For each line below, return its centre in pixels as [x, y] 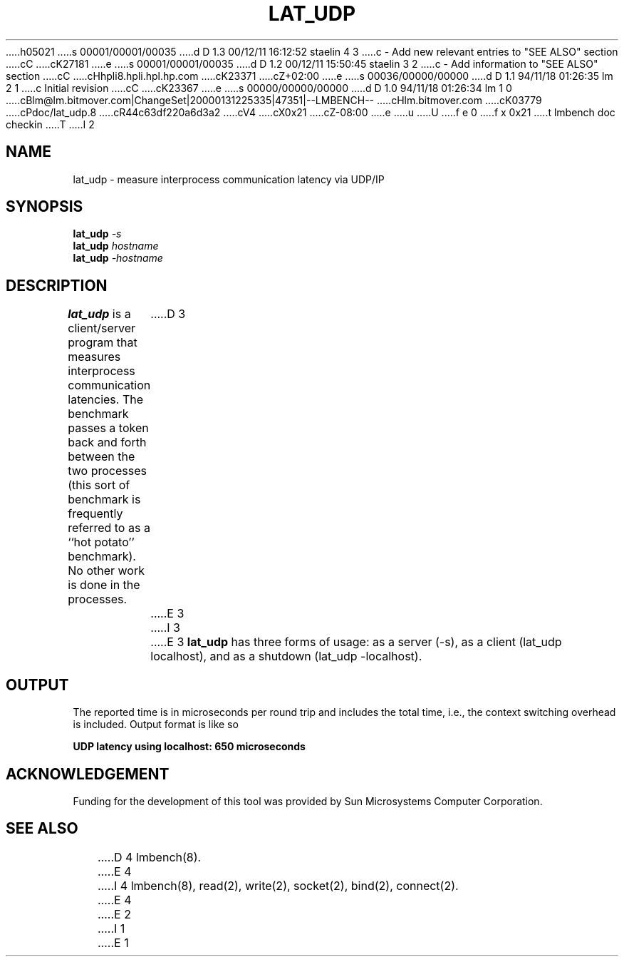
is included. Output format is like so [156, 725]
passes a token [108, 428]
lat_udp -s [97, 234]
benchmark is [104, 500]
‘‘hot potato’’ [101, 542]
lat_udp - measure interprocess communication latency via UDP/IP [229, 179]
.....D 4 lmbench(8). [149, 857]
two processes [107, 471]
